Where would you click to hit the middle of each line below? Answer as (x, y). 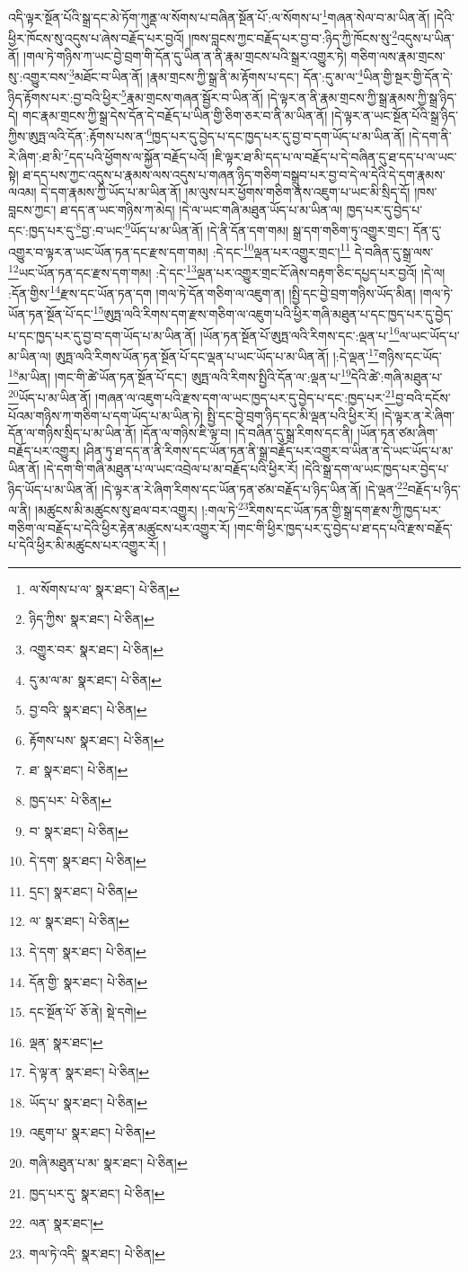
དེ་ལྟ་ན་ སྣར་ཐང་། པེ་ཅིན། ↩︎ (89, 1072)
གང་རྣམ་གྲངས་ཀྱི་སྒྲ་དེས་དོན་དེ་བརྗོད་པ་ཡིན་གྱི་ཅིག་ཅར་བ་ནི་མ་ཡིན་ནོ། (175, 115)
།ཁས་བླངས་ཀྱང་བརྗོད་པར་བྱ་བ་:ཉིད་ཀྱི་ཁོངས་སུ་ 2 (292, 36)
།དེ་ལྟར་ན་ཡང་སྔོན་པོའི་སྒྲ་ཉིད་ (395, 115)
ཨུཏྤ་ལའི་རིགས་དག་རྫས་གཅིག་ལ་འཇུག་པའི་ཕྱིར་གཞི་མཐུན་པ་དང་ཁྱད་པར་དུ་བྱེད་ (278, 314)
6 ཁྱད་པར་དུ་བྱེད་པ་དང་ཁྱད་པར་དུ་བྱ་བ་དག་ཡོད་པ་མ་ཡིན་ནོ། (276, 134)
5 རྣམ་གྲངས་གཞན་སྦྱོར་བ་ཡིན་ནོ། (192, 96)
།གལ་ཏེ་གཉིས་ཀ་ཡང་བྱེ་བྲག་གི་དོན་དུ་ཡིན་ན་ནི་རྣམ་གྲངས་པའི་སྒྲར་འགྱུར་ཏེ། (185, 55)
